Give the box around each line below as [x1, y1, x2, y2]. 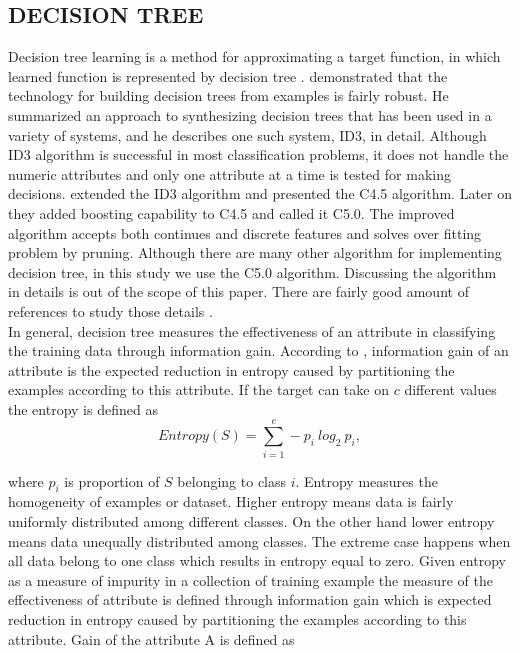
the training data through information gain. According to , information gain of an [8, 340, 509, 361]
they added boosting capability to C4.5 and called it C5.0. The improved [8, 202, 455, 223]
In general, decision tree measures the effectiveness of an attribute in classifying [8, 320, 496, 341]
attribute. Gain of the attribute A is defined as [8, 628, 295, 649]
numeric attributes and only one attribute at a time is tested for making [8, 163, 451, 184]
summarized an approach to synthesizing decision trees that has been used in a [8, 104, 492, 125]
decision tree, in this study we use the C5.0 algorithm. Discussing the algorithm [8, 261, 497, 282]
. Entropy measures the [295, 470, 438, 491]
